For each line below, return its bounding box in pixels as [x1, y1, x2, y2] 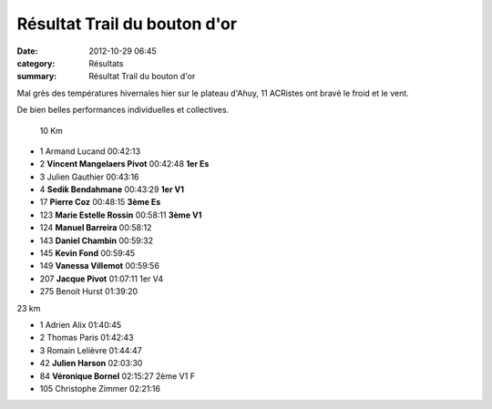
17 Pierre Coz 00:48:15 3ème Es [39, 197, 161, 208]
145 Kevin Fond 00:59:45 [39, 248, 136, 259]
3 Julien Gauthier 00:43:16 [39, 171, 140, 182]
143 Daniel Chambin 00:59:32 [39, 235, 154, 246]
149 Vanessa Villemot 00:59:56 [39, 261, 159, 271]
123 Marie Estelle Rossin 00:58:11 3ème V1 [39, 210, 202, 220]
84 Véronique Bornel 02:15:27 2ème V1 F [39, 370, 196, 382]
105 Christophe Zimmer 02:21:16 [39, 383, 161, 394]
